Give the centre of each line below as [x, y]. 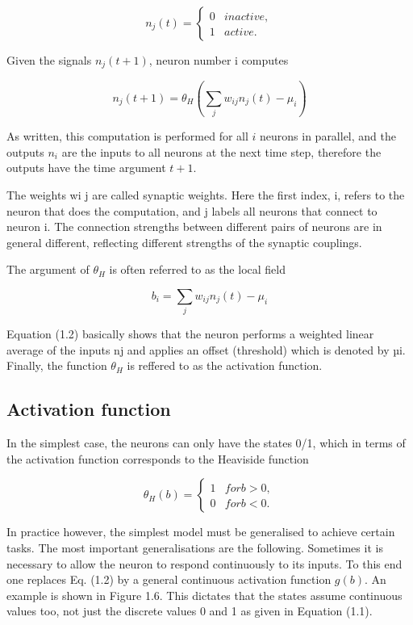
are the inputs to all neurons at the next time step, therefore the [221, 151]
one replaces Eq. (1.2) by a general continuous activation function [169, 579]
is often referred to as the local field [197, 269]
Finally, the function [57, 365]
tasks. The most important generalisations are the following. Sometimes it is [195, 548]
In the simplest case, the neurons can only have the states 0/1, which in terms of [206, 443]
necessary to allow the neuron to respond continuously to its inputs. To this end [204, 563]
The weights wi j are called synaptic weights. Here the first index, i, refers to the [206, 194]
